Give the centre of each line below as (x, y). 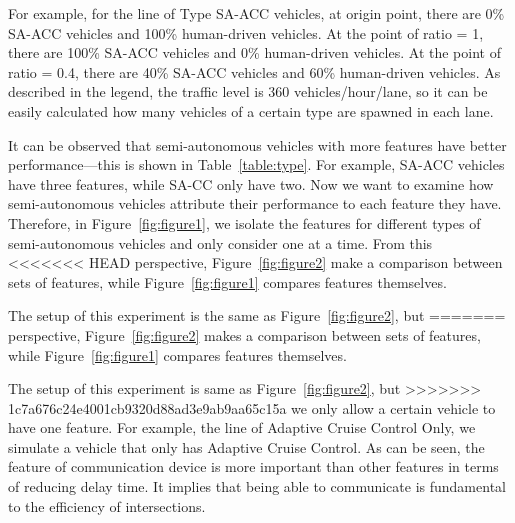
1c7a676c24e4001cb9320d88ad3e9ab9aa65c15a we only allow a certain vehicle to (252, 407)
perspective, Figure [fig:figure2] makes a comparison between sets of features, (244, 334)
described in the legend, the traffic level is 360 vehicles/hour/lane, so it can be (248, 91)
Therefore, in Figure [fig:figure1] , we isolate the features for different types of (244, 222)
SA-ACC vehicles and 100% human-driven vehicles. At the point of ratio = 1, (246, 32)
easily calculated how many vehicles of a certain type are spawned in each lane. (251, 110)
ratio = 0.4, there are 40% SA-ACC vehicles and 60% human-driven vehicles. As (254, 71)
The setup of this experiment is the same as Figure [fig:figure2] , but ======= (257, 315)
